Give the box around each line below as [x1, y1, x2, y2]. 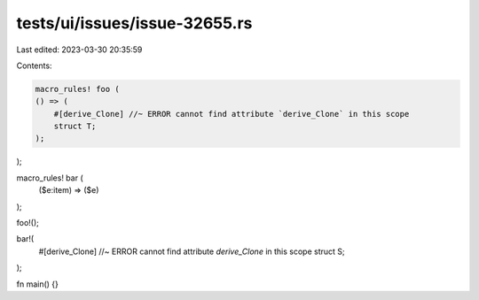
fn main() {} [16, 279, 59, 289]
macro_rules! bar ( [16, 173, 83, 183]
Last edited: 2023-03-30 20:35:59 [16, 44, 143, 55]
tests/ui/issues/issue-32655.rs [16, 13, 253, 33]
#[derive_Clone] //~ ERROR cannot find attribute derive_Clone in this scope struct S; [38, 246, 345, 257]
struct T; [53, 121, 97, 132]
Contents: [16, 60, 52, 71]
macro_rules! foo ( [35, 84, 120, 94]
